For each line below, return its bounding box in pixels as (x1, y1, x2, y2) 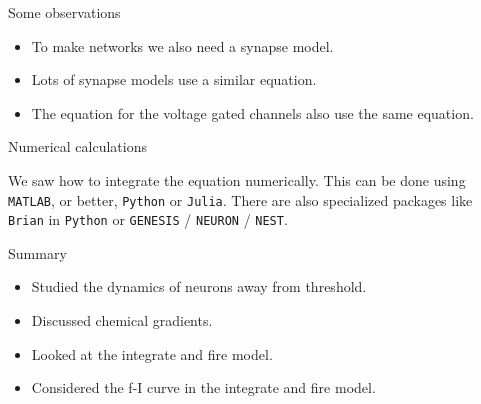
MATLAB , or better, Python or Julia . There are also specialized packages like (8, 189, 473, 210)
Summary (8, 242, 67, 263)
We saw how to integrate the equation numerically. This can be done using (8, 169, 466, 190)
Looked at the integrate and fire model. (31, 343, 273, 364)
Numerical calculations (8, 136, 147, 157)
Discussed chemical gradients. (31, 310, 213, 331)
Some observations (8, 2, 121, 22)
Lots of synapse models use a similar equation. (31, 69, 317, 90)
